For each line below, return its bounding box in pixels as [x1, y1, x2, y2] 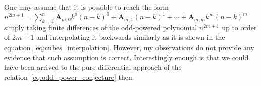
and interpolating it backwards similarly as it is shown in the [36, 32, 225, 42]
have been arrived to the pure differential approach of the [4, 62, 182, 72]
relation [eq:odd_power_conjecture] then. [4, 71, 134, 82]
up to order [222, 22, 257, 32]
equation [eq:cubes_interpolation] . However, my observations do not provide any [4, 42, 254, 53]
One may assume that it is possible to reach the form [4, 2, 169, 12]
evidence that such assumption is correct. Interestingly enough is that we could [4, 52, 249, 62]
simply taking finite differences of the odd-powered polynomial [4, 22, 197, 32]
